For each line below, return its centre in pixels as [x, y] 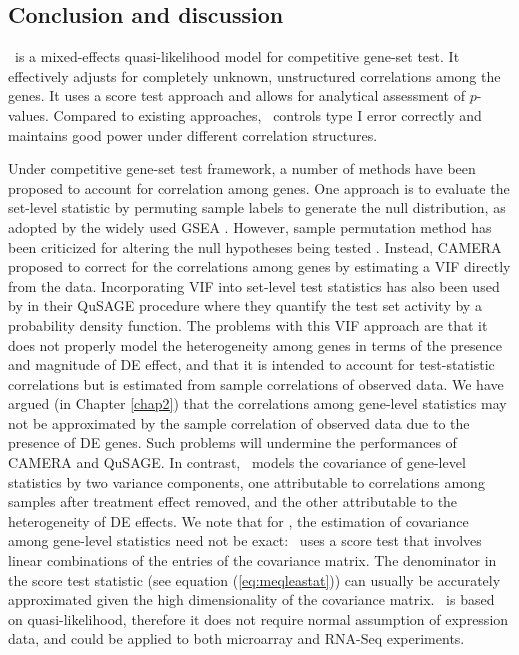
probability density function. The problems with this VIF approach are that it [248, 324]
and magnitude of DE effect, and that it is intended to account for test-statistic [251, 364]
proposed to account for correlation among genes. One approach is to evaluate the [259, 187]
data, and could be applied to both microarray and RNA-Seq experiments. [236, 638]
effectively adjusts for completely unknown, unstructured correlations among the [254, 75]
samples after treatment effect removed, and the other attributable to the [233, 501]
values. [28, 114]
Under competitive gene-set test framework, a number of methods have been [242, 168]
